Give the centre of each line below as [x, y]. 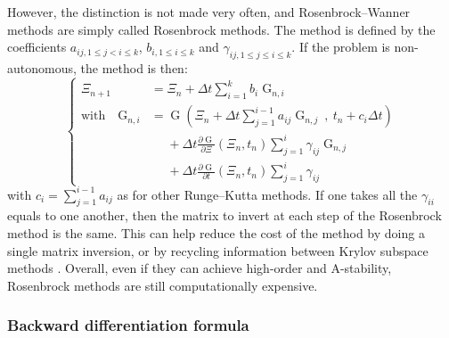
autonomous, [42, 67]
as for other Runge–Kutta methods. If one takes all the [267, 194]
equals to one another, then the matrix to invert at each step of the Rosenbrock [224, 215]
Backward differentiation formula [128, 325]
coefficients [37, 47]
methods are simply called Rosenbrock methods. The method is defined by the [221, 29]
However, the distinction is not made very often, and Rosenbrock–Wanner [209, 12]
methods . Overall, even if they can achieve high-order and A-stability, [200, 268]
